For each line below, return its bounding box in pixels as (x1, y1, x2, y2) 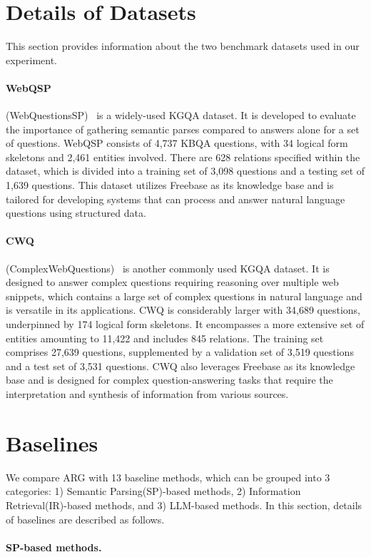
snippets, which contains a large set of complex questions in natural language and (6, 288, 362, 303)
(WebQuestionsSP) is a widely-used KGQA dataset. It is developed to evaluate (6, 108, 356, 123)
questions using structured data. (6, 205, 146, 220)
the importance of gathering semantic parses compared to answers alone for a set (6, 121, 360, 136)
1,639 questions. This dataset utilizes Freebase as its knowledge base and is (6, 178, 334, 193)
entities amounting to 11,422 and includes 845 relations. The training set (6, 330, 324, 345)
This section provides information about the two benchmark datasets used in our (6, 39, 360, 53)
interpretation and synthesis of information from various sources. (6, 387, 289, 401)
